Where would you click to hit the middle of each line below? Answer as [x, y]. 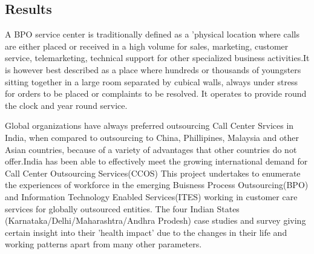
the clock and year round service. [66, 105]
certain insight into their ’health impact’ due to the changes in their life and [146, 232]
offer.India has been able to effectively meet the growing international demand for [156, 161]
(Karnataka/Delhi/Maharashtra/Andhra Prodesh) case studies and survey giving [155, 220]
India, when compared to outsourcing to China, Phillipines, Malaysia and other [152, 137]
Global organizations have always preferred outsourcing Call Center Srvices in [149, 125]
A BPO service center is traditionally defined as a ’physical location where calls [152, 34]
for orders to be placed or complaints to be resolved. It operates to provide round [156, 93]
